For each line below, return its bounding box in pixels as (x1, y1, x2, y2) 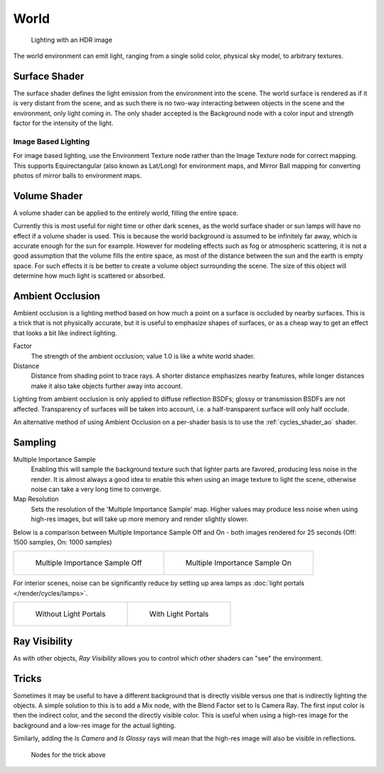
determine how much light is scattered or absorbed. (13, 271, 166, 280)
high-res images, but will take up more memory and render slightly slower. (31, 515, 249, 523)
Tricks (13, 673, 42, 685)
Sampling (13, 436, 57, 448)
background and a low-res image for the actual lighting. (13, 721, 176, 730)
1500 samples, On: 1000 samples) (13, 538, 112, 547)
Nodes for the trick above (31, 750, 106, 759)
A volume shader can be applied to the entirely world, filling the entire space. (13, 209, 239, 217)
